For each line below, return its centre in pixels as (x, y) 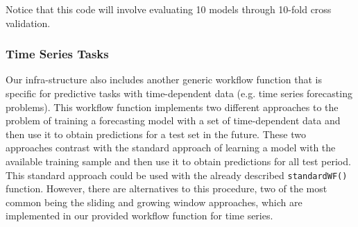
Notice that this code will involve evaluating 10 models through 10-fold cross (169, 9)
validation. (28, 23)
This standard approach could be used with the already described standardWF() (177, 175)
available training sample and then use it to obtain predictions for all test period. (178, 161)
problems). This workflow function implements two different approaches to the (172, 107)
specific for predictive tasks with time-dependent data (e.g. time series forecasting (179, 93)
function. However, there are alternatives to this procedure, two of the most (167, 188)
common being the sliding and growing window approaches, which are (154, 202)
